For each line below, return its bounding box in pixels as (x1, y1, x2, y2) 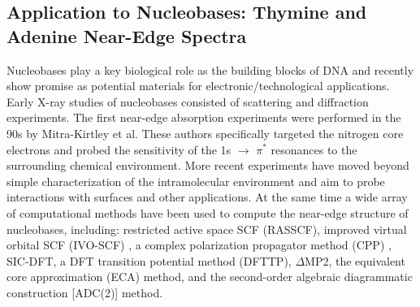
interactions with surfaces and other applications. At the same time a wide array (6, 188, 408, 205)
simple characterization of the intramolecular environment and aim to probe (6, 172, 385, 189)
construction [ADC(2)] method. (6, 283, 163, 301)
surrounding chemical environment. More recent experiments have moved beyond (6, 157, 409, 174)
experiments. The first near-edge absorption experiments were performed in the (6, 109, 401, 126)
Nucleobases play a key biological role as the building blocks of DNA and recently (6, 61, 414, 78)
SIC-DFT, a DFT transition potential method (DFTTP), (6, 252, 292, 269)
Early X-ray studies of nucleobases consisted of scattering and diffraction (6, 93, 369, 110)
